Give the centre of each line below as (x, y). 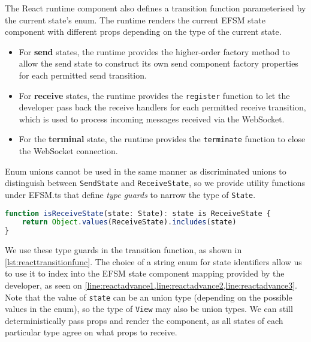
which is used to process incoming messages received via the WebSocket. (152, 118)
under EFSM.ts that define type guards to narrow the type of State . (130, 194)
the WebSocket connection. (68, 151)
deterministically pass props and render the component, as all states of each (144, 320)
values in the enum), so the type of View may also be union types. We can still (149, 309)
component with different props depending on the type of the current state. (143, 31)
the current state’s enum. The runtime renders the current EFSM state (135, 19)
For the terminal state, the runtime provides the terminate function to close (162, 139)
